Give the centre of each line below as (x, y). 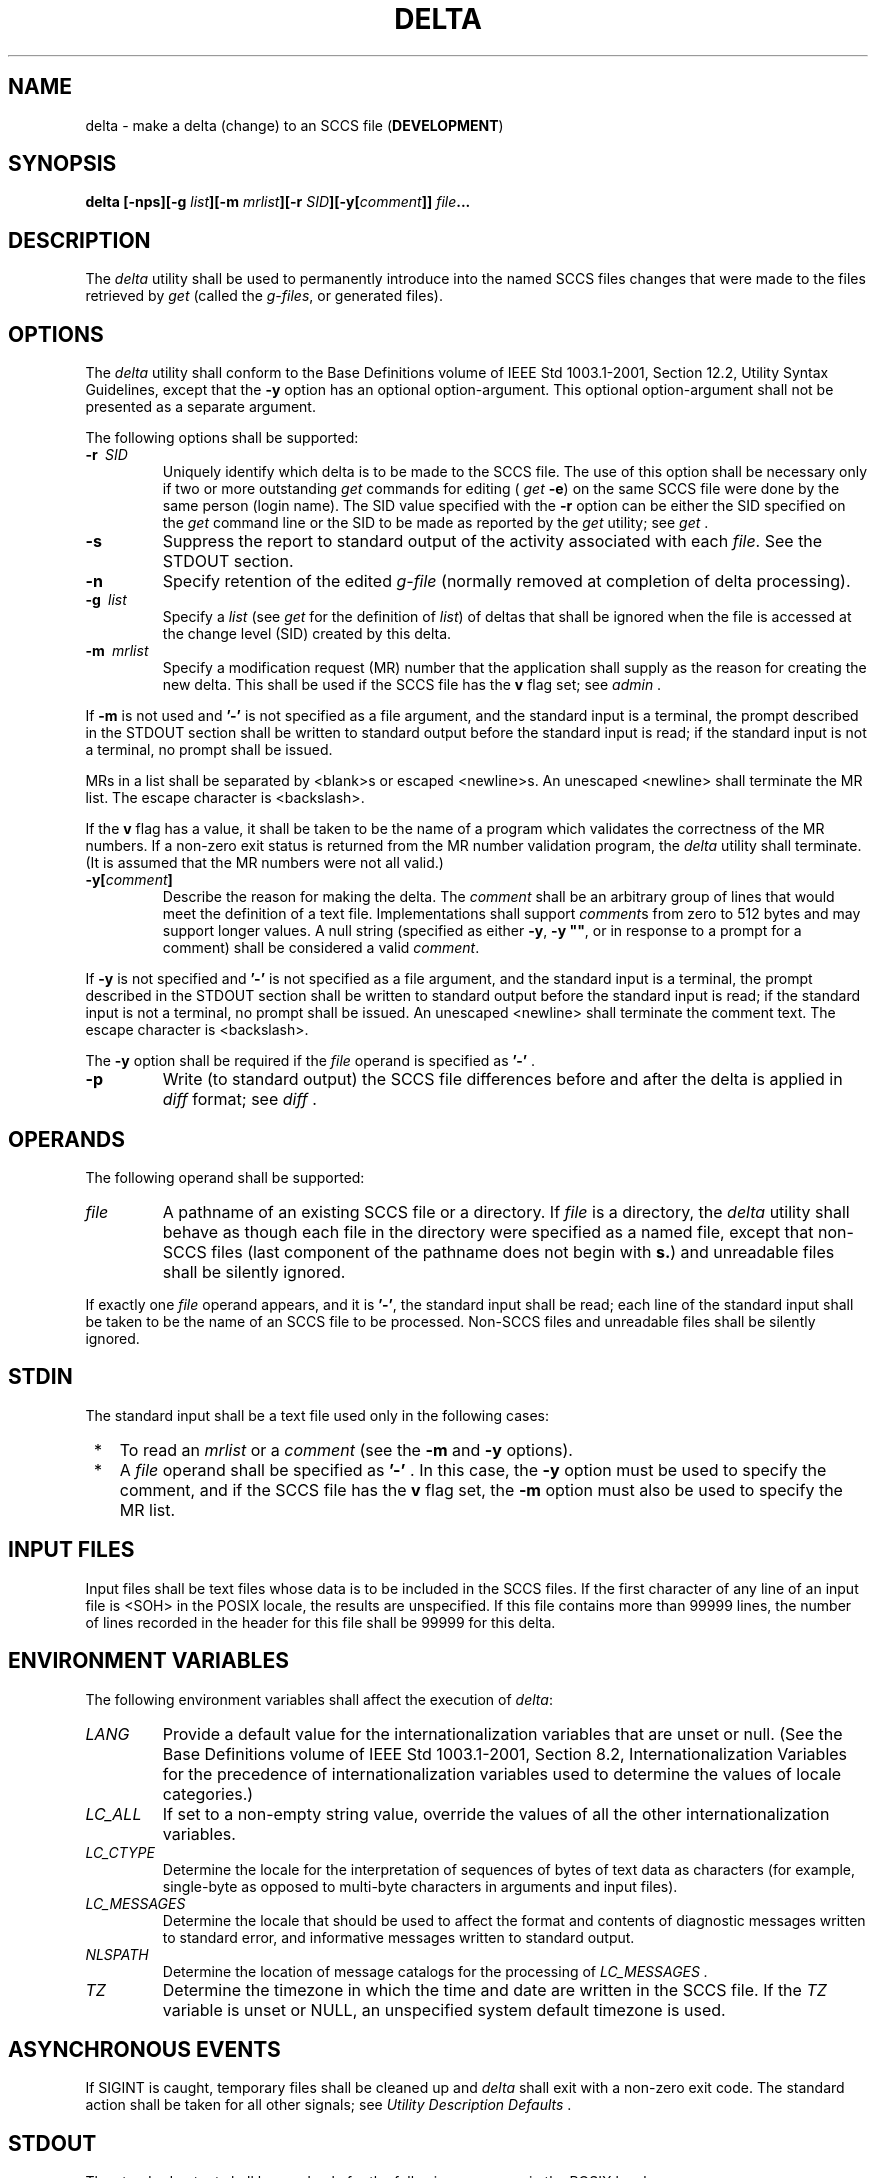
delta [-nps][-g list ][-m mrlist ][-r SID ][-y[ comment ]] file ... (278, 202)
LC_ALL (113, 1813)
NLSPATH (117, 1954)
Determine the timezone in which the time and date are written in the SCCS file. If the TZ (494, 1989)
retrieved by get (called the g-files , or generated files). (264, 296)
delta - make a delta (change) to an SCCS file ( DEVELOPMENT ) (294, 125)
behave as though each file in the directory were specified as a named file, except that (488, 1231)
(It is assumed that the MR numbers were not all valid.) (264, 863)
